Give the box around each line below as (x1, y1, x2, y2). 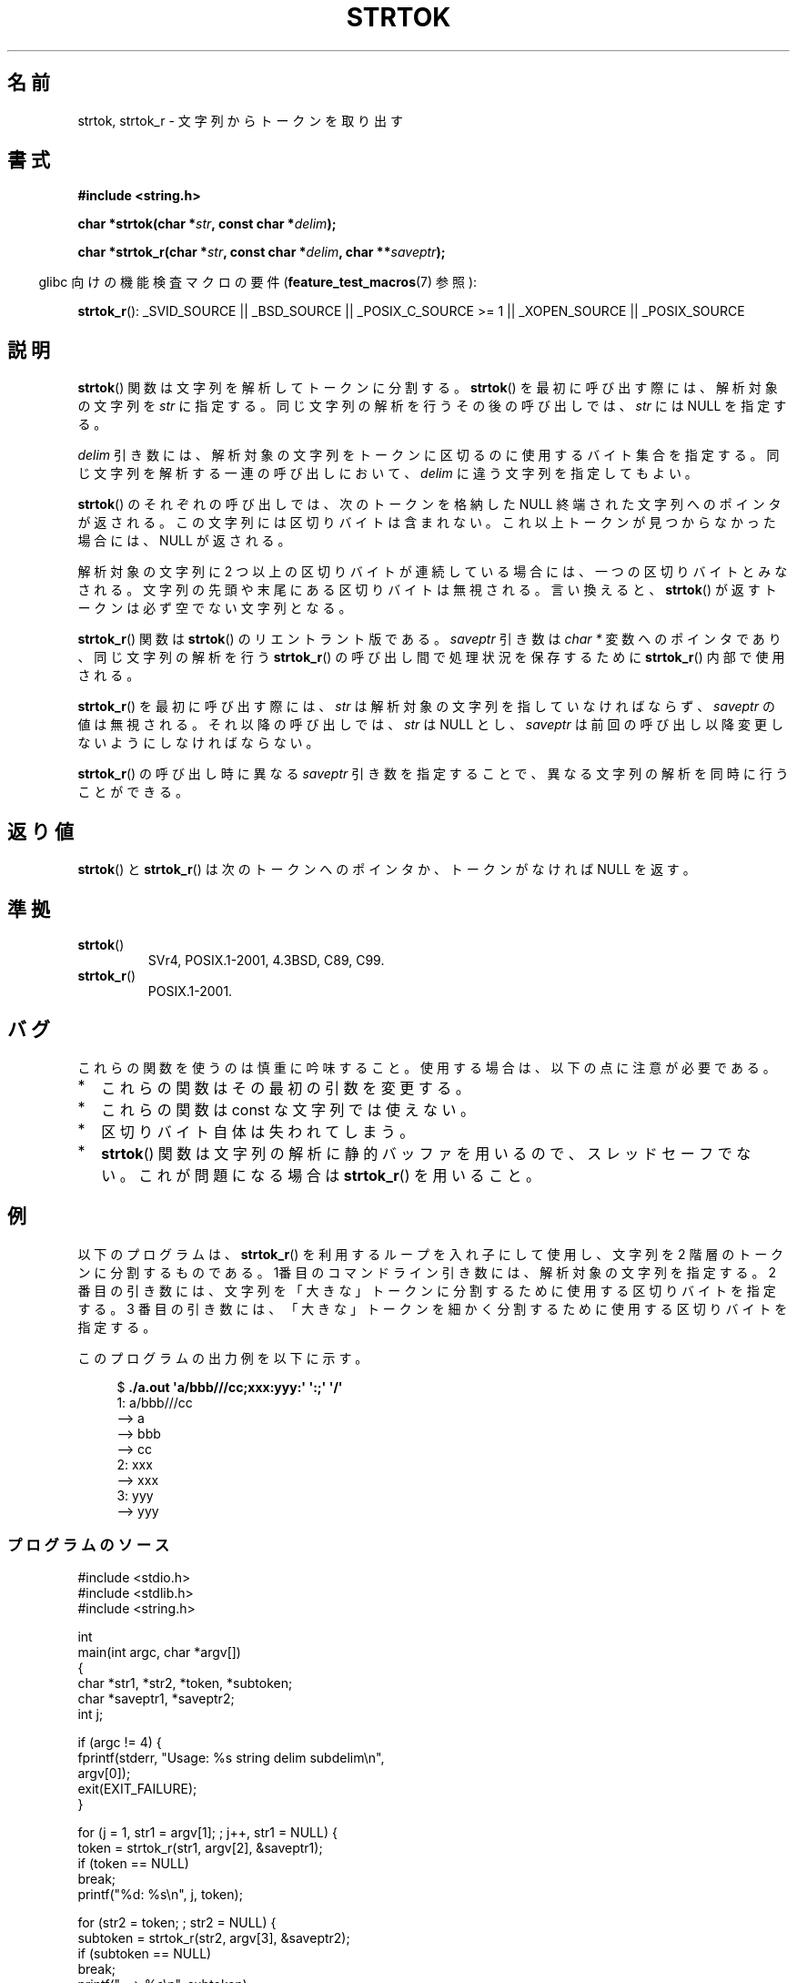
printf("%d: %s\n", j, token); (77, 1886, 243, 1903)
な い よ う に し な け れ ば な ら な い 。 (77, 735, 319, 751)
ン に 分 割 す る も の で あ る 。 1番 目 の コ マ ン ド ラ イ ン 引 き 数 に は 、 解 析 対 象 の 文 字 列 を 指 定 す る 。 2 (77, 1264, 776, 1280)
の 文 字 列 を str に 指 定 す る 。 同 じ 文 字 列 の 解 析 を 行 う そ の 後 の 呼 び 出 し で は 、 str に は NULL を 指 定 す (77, 398, 787, 414)
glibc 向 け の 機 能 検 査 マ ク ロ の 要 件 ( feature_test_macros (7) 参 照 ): (38, 274, 478, 290)
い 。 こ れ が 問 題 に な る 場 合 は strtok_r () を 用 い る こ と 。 (101, 1165, 540, 1185)
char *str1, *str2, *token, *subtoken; (77, 1675, 293, 1692)
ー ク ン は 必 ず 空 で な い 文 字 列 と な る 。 (77, 600, 352, 616)
